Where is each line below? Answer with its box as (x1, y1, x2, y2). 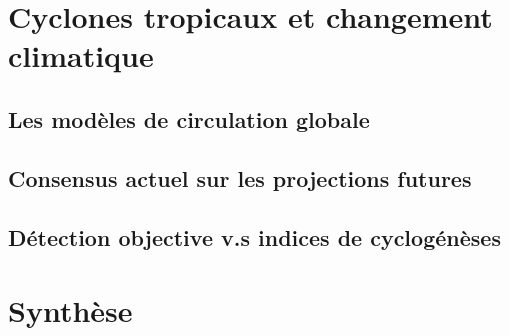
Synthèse (8, 290, 133, 331)
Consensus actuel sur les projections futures (8, 162, 472, 193)
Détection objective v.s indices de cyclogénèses (8, 221, 501, 252)
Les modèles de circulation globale (8, 103, 370, 134)
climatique (8, 35, 154, 76)
